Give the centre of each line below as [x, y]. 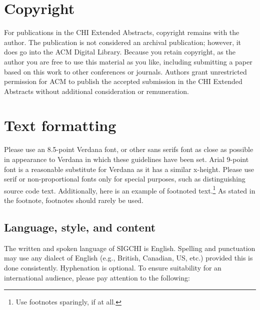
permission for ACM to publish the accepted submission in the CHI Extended [123, 81]
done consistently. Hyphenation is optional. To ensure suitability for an [113, 268]
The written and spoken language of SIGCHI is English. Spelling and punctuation [130, 248]
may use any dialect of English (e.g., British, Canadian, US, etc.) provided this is [128, 258]
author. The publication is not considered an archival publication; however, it [123, 42]
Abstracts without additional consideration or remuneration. [96, 91]
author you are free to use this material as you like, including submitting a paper [128, 61]
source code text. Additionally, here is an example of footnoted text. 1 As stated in [130, 189]
